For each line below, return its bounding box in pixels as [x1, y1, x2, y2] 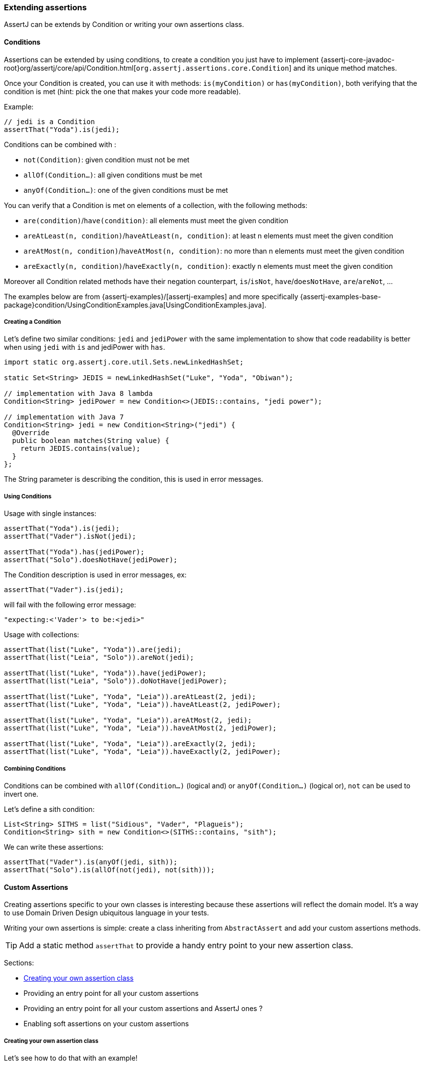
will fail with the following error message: [4, 600, 136, 609]
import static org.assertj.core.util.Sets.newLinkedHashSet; [4, 358, 244, 366]
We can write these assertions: [4, 842, 104, 851]
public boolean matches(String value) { [12, 437, 170, 445]
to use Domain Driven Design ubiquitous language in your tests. [4, 909, 209, 917]
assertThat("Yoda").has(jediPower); [4, 548, 145, 556]
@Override [12, 429, 50, 437]
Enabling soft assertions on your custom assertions [24, 1019, 189, 1028]
